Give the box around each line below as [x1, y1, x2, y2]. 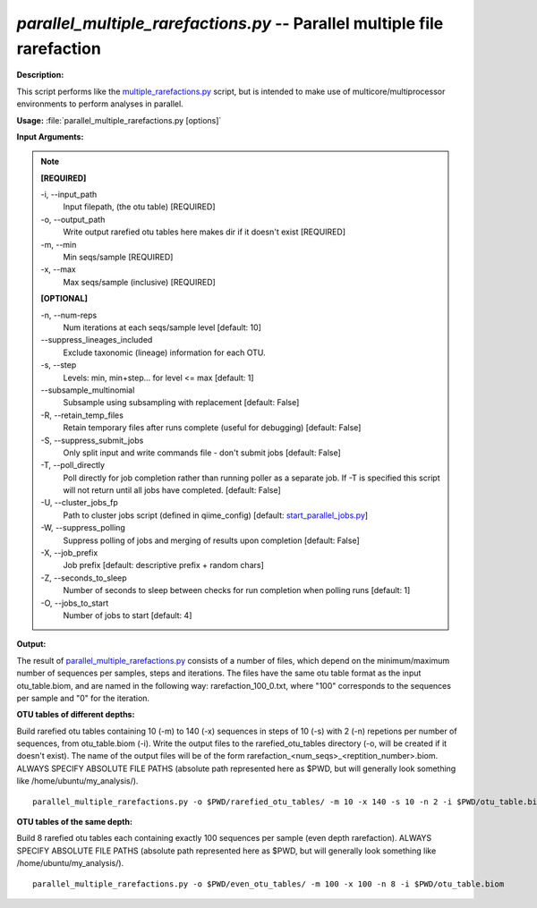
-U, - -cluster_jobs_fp [40, 497, 118, 508]
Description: [16, 70, 64, 81]
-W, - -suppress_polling [40, 522, 125, 533]
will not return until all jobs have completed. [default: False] [63, 485, 281, 496]
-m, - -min [40, 239, 77, 250]
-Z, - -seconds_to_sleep [40, 573, 127, 583]
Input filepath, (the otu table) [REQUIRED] [63, 201, 216, 212]
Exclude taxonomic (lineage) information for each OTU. [63, 347, 266, 358]
